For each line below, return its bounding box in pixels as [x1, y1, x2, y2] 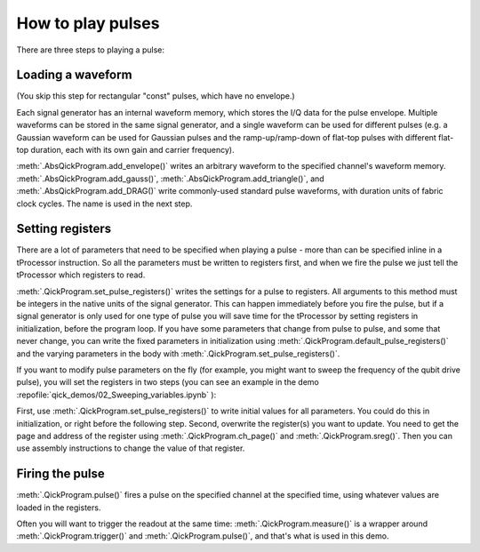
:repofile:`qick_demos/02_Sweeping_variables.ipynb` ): [16, 389, 217, 400]
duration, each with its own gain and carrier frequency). [30, 145, 235, 156]
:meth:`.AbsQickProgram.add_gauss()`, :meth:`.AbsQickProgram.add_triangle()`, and [16, 173, 324, 184]
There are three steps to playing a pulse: [16, 44, 164, 55]
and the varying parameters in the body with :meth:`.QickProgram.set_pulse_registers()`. [16, 348, 340, 359]
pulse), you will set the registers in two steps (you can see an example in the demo [16, 377, 319, 388]
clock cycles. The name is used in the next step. [16, 198, 193, 209]
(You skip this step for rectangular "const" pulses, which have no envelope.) [16, 91, 295, 101]
